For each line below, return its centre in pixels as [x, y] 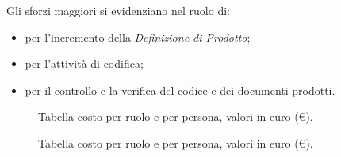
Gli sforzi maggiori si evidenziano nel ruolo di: [118, 10]
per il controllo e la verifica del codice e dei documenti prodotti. [180, 90]
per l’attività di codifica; [84, 64]
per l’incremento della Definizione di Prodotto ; [138, 37]
